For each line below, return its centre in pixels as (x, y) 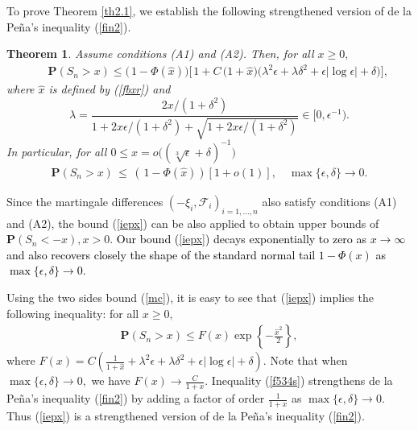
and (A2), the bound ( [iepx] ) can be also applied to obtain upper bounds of (193, 223)
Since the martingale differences (85, 201)
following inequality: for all (73, 313)
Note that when (309, 360)
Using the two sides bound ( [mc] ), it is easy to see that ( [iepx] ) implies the (190, 298)
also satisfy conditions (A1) (329, 201)
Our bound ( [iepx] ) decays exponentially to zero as (242, 239)
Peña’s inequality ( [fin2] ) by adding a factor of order (136, 398)
